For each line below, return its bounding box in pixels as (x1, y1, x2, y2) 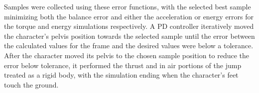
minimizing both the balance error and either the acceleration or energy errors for (4, 11, 254, 21)
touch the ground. (4, 79, 59, 90)
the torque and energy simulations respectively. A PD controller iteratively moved (4, 21, 254, 31)
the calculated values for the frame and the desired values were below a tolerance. (4, 40, 254, 51)
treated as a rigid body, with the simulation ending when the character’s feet (4, 70, 239, 80)
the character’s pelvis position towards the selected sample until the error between (4, 30, 255, 41)
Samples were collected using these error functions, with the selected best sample (4, 1, 251, 11)
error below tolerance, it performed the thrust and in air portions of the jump (4, 60, 242, 70)
